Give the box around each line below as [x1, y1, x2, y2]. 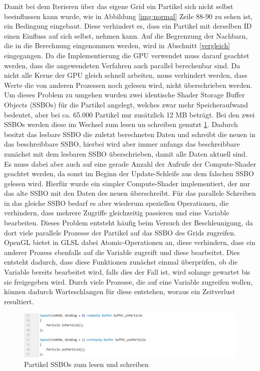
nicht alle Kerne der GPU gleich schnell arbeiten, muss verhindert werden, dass [4, 70, 247, 80]
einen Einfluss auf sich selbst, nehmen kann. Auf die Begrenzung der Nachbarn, [4, 30, 248, 41]
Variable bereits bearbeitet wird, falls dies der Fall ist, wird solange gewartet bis [4, 267, 250, 277]
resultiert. [4, 296, 34, 306]
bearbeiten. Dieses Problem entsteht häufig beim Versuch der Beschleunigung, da [4, 217, 253, 228]
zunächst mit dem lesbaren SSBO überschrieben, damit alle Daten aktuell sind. [4, 148, 247, 159]
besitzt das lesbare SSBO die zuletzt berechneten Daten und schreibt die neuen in [4, 129, 255, 139]
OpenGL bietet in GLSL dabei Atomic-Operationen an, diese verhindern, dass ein [4, 237, 255, 248]
